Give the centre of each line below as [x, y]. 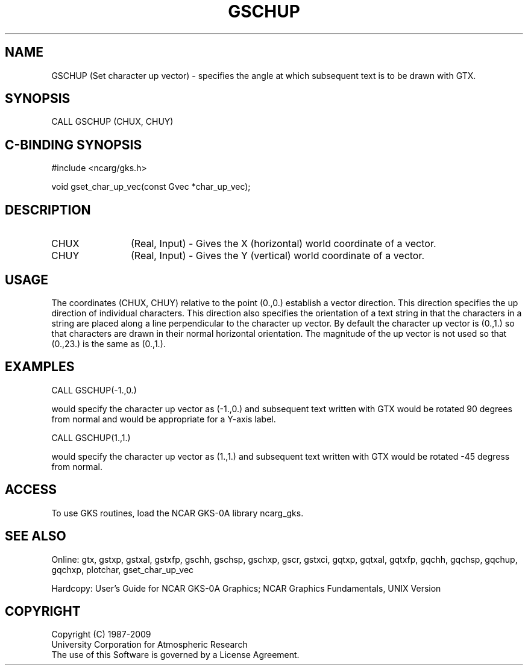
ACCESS [31, 490]
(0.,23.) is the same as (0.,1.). [108, 343]
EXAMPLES [40, 367]
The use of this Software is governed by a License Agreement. [175, 655]
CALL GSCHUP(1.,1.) [91, 437]
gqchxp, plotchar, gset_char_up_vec [123, 569]
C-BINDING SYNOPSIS [74, 145]
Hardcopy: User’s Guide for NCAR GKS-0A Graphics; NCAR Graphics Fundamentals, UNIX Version [246, 588]
